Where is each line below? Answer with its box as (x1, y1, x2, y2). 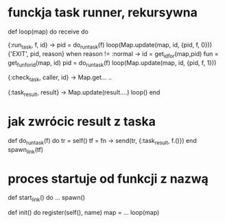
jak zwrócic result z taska (8, 114, 156, 129)
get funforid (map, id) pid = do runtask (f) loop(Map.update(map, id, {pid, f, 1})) (8, 58, 217, 68)
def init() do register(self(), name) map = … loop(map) (8, 209, 160, 217)
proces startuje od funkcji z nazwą (8, 171, 209, 186)
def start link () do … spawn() (8, 194, 85, 203)
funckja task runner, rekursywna (8, 5, 198, 21)
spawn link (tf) (8, 145, 44, 155)
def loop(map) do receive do (8, 27, 88, 36)
